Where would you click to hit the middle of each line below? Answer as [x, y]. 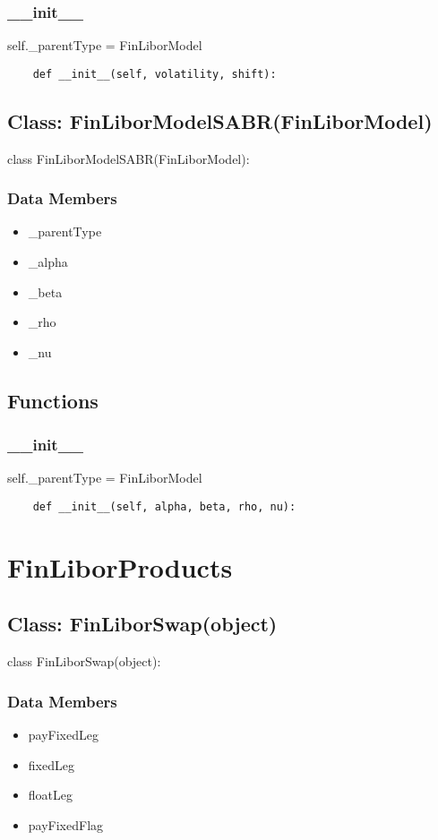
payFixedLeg [63, 735]
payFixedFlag [66, 824]
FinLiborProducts [120, 566]
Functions [53, 400]
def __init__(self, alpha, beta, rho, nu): [164, 507]
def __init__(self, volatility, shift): [155, 74]
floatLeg [50, 795]
